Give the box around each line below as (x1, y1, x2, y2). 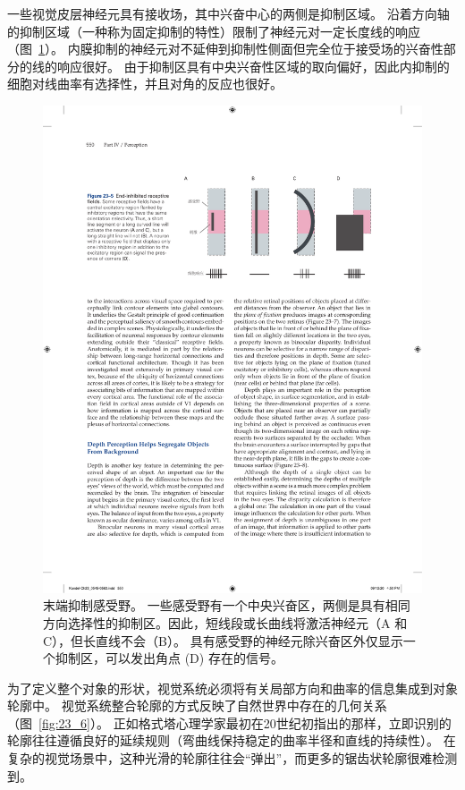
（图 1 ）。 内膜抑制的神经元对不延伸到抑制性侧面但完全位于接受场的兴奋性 (7, 39, 444, 58)
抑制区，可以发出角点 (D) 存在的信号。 (55, 649, 283, 667)
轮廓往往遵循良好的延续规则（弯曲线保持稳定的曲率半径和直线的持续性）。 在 (7, 731, 456, 750)
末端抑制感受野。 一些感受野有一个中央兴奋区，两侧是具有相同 (43, 596, 410, 615)
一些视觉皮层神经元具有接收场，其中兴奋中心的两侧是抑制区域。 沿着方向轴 (7, 4, 450, 22)
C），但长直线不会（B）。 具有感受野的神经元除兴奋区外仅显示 (43, 631, 403, 650)
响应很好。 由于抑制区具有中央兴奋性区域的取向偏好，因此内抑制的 (56, 56, 450, 75)
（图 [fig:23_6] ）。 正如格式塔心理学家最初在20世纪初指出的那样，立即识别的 (7, 713, 452, 732)
